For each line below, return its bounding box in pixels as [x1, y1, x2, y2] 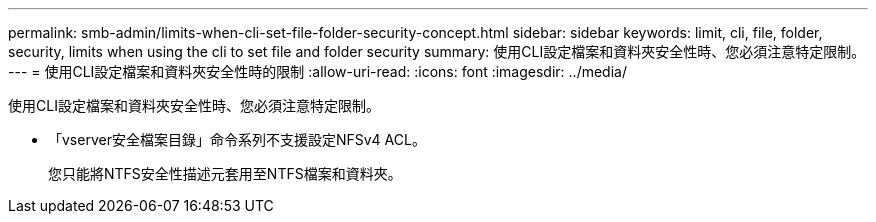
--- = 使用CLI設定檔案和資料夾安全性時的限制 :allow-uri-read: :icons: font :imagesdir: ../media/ [8, 63, 627, 80]
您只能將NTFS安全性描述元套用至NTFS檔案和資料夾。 [48, 165, 402, 182]
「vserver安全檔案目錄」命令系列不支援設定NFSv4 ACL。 [48, 131, 426, 148]
